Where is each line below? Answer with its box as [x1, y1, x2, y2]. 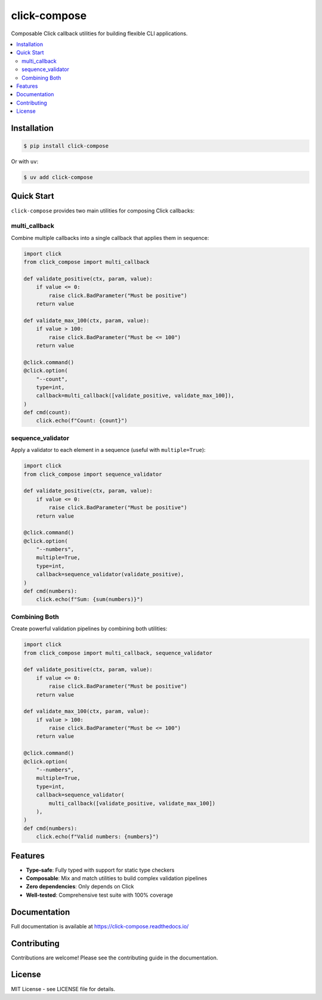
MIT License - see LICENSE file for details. [11, 985, 116, 992]
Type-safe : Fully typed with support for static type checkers [26, 866, 175, 873]
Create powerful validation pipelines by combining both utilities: [11, 625, 168, 632]
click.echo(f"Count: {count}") [36, 417, 128, 424]
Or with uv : [11, 158, 39, 165]
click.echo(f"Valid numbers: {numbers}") [36, 833, 159, 840]
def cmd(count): [23, 409, 72, 416]
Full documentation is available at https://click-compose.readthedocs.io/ [11, 922, 189, 930]
